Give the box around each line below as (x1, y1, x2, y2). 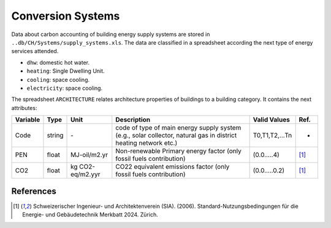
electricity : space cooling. (26, 84, 103, 92)
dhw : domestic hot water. (26, 59, 90, 66)
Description (115, 116, 150, 124)
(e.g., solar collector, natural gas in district (115, 131, 237, 140)
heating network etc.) (115, 139, 178, 147)
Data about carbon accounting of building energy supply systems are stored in (11, 31, 210, 38)
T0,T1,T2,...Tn (253, 131, 292, 140)
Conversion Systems (11, 9, 120, 23)
